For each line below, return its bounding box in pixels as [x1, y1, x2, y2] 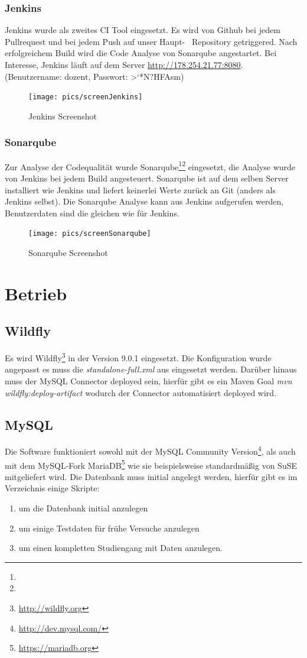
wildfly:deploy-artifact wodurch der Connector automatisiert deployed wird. [5, 386, 277, 398]
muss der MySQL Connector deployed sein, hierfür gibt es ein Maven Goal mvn [5, 374, 292, 387]
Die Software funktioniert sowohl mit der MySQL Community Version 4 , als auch [5, 443, 296, 457]
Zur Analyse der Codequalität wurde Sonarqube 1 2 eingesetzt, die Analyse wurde [5, 158, 296, 173]
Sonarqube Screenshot [28, 246, 108, 258]
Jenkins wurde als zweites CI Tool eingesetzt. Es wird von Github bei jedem [5, 24, 280, 36]
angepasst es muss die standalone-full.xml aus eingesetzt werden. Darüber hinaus [5, 363, 297, 375]
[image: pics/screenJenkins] [28, 93, 143, 102]
